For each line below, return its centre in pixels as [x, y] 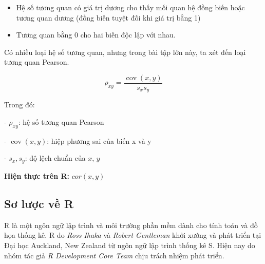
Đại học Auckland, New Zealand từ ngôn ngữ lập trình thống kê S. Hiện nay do [130, 245]
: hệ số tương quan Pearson [61, 122]
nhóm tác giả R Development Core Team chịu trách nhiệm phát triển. [114, 255]
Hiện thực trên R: [37, 175]
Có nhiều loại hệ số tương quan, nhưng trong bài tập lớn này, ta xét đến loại [125, 52]
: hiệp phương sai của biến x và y [99, 140]
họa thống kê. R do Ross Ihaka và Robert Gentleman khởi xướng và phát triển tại [133, 235]
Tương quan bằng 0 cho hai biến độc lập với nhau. [96, 35]
